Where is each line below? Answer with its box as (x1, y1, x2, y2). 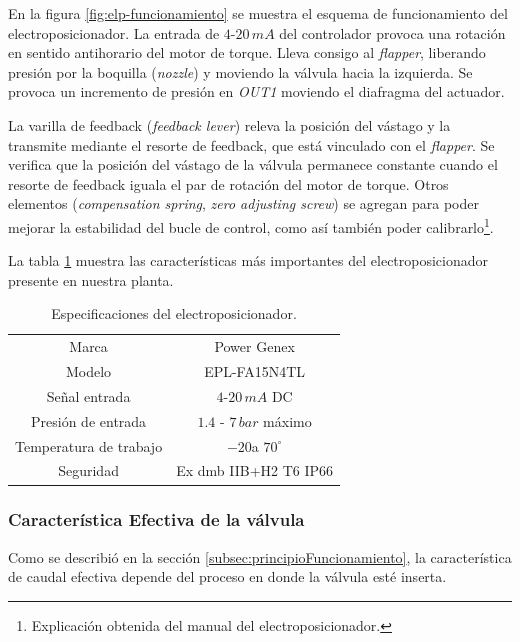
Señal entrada (46, 385, 131, 406)
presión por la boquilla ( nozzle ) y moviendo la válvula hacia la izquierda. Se (8, 61, 473, 82)
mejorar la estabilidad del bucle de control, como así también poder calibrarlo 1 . (8, 213, 494, 237)
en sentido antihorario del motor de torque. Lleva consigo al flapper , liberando (8, 42, 486, 63)
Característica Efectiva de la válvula (8, 507, 305, 532)
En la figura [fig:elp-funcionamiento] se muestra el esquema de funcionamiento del (8, 3, 508, 23)
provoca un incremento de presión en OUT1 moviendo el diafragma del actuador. (8, 81, 505, 102)
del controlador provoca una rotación (279, 22, 506, 43)
